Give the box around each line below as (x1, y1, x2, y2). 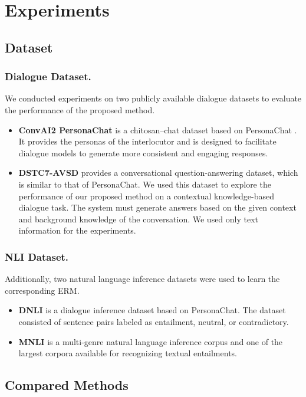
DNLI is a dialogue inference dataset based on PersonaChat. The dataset (18, 304, 286, 316)
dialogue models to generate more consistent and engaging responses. (18, 146, 268, 159)
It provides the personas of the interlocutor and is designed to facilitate (18, 135, 277, 147)
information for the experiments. (18, 224, 136, 237)
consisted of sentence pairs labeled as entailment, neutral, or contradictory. (18, 315, 289, 327)
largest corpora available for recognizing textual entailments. (18, 347, 237, 359)
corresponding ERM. (5, 284, 80, 296)
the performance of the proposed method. (5, 103, 155, 116)
